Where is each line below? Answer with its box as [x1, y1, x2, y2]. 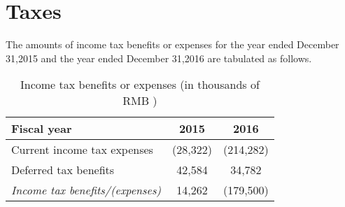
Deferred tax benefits [11, 162, 115, 178]
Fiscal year [11, 120, 72, 137]
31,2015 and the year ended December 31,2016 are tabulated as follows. [6, 50, 312, 65]
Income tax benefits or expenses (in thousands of [20, 76, 260, 93]
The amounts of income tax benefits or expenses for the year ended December [6, 37, 339, 52]
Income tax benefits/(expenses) [11, 182, 162, 199]
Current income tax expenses [11, 141, 153, 158]
